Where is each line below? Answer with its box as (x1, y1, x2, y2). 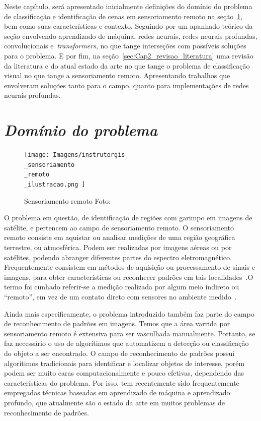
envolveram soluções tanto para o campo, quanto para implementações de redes (4, 80, 249, 90)
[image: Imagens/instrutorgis (24, 151, 125, 159)
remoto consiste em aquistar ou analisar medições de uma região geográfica (4, 232, 235, 243)
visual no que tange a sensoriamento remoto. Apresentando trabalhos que (4, 70, 230, 81)
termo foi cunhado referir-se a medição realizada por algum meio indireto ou (4, 281, 239, 292)
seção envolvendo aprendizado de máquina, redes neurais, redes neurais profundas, (4, 30, 257, 41)
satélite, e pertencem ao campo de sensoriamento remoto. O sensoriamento (4, 222, 234, 232)
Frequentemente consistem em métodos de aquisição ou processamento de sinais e (4, 262, 255, 272)
